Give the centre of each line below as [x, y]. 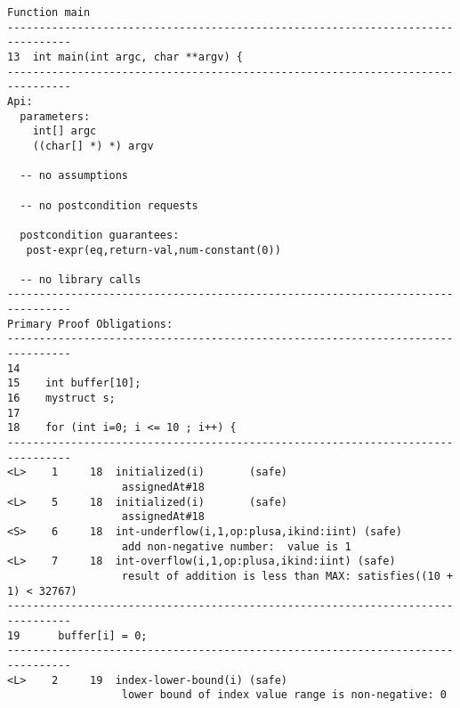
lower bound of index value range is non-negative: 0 [284, 695]
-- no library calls [81, 279]
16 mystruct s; [61, 399]
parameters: [55, 116]
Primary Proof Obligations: [90, 324]
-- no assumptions [74, 176]
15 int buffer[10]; [74, 383]
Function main [49, 12]
